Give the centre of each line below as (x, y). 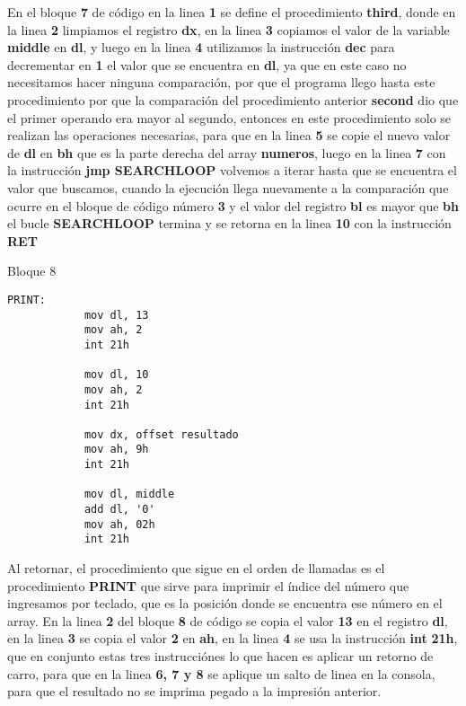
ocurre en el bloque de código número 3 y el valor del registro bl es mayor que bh (233, 205)
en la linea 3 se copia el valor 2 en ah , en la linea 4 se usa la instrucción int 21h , (233, 638)
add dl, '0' (119, 510)
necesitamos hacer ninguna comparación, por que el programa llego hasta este (221, 82)
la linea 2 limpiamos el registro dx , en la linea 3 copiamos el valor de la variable (229, 29)
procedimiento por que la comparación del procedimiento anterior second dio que (233, 99)
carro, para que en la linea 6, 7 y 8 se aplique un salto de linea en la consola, (221, 673)
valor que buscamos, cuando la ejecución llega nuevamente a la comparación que (228, 187)
